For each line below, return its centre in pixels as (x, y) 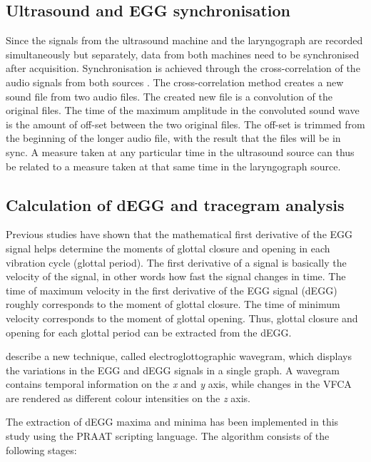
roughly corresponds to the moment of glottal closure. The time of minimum (173, 304)
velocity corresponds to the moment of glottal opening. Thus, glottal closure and (182, 318)
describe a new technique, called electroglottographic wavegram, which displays (179, 356)
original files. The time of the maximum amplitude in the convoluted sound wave (183, 110)
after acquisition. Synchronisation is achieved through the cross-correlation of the (183, 68)
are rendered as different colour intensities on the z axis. (128, 397)
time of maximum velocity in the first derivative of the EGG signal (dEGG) (172, 290)
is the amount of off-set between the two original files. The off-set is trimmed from (185, 124)
